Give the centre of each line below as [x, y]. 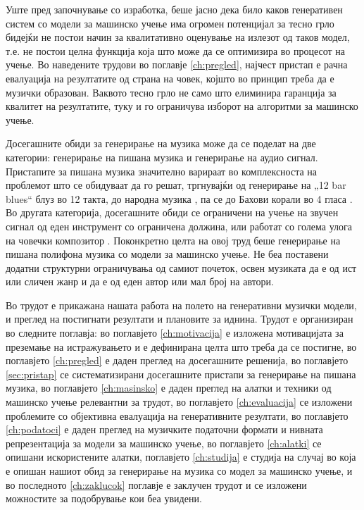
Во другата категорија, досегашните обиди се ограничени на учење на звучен [172, 212]
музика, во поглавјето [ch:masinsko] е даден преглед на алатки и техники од [169, 388]
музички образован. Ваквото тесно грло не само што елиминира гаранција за [171, 92]
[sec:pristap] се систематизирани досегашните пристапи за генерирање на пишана [181, 374]
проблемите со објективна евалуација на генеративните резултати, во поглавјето [177, 415]
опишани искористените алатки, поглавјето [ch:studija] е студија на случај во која [181, 457]
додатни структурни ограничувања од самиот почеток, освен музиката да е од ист [181, 267]
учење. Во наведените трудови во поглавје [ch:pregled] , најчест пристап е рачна [177, 64]
